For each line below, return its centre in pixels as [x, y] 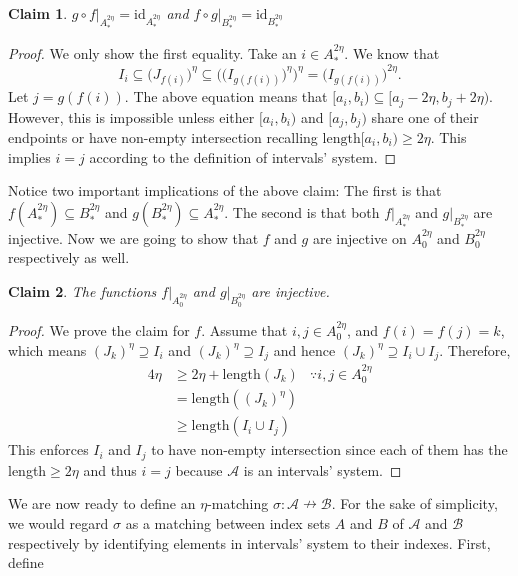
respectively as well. [69, 257]
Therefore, [479, 349]
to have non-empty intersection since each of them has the [329, 449]
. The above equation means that [226, 96]
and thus [110, 469]
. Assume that [244, 329]
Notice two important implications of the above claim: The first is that [225, 190]
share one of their [425, 116]
